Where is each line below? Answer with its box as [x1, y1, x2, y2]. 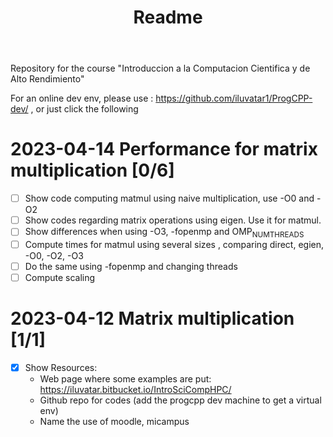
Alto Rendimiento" [10, 73, 85, 85]
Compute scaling [24, 272, 96, 284]
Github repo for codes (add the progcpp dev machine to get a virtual [39, 394, 322, 406]
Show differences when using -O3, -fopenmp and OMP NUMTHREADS [24, 226, 305, 240]
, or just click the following [30, 103, 139, 115]
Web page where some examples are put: [39, 373, 212, 385]
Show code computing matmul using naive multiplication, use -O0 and [24, 192, 315, 205]
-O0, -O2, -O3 [24, 250, 84, 262]
